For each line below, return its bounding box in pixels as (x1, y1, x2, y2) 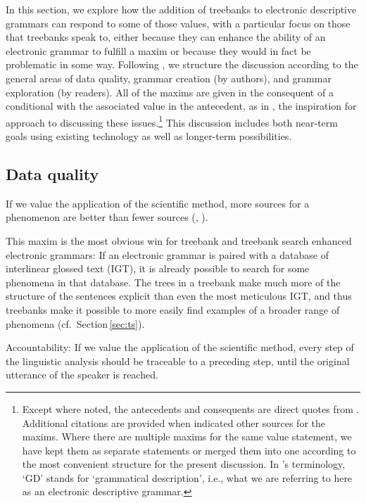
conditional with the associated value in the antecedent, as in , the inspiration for (6, 98, 357, 113)
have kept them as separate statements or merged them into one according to (22, 442, 356, 457)
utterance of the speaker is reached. (6, 367, 158, 382)
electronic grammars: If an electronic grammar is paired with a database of (6, 247, 329, 262)
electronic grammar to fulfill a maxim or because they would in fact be (6, 43, 311, 58)
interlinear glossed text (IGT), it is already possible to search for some (6, 261, 310, 276)
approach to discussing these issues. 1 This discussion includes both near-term (6, 113, 338, 129)
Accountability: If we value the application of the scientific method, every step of (6, 340, 354, 355)
